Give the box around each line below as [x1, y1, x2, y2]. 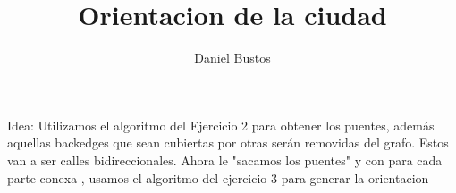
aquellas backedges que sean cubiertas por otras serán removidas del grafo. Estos [7, 133, 449, 152]
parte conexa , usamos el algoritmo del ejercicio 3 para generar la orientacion [7, 168, 429, 187]
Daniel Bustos [194, 48, 271, 67]
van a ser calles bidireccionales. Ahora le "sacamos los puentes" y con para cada [7, 150, 443, 169]
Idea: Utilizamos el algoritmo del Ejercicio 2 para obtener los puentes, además [7, 115, 435, 134]
